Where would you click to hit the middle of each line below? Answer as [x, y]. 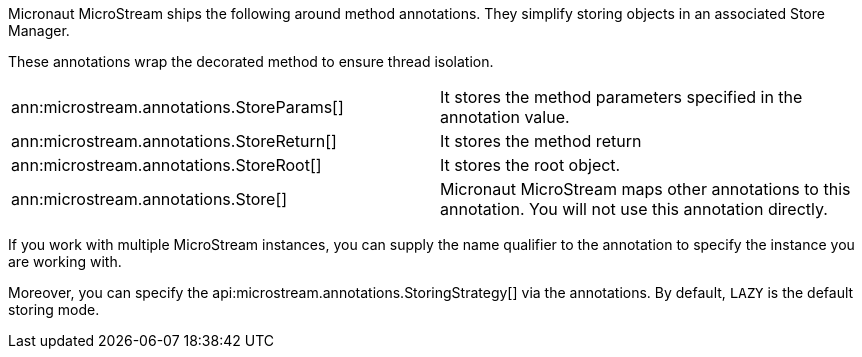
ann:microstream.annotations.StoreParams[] [177, 107]
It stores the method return [541, 141]
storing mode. [54, 309]
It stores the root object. [530, 165]
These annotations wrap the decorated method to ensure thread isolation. [251, 61]
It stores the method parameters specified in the [621, 97]
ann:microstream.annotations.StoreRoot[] [166, 165]
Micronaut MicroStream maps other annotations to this [645, 189]
